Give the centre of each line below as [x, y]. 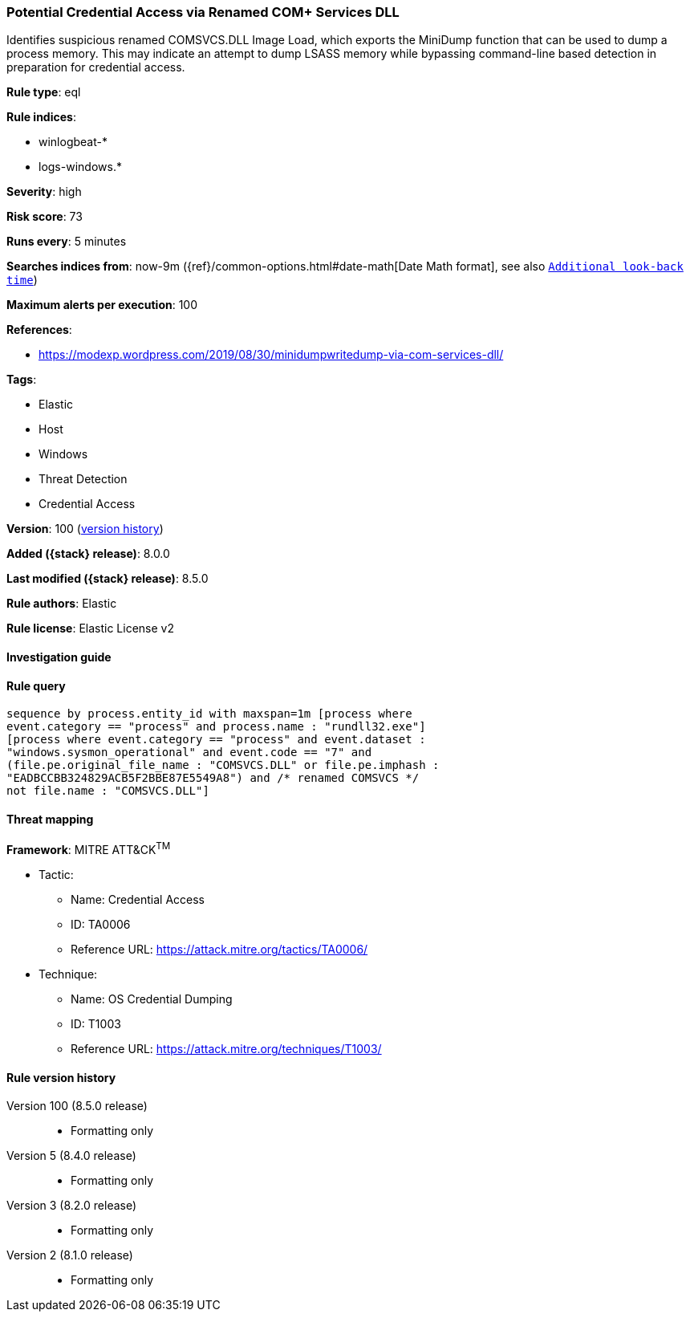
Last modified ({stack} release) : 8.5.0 [108, 579]
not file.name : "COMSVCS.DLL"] [108, 791]
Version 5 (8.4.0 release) [71, 1156]
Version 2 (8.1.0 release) [70, 1255]
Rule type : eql [44, 92]
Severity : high [44, 192]
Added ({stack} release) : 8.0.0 [88, 554]
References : [39, 330]
